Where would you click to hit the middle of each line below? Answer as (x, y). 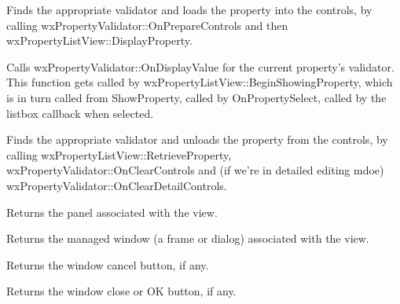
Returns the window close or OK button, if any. (121, 291)
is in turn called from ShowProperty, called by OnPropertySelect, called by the (196, 97)
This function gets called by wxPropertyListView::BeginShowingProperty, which (200, 82)
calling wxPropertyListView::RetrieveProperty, (119, 154)
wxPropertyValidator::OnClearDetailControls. (117, 185)
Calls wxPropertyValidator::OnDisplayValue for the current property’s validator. (200, 66)
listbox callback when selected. (80, 113)
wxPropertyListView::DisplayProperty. (99, 40)
